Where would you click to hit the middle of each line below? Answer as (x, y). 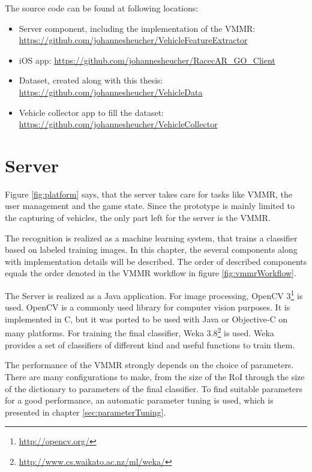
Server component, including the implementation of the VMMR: (137, 28)
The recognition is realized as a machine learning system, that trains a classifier (151, 238)
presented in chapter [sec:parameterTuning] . (85, 412)
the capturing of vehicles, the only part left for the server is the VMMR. (138, 218)
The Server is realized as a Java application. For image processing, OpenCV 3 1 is (154, 295)
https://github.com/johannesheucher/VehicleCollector (118, 124)
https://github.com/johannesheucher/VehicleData (111, 92)
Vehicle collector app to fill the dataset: (91, 112)
